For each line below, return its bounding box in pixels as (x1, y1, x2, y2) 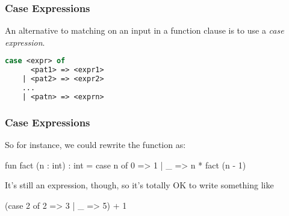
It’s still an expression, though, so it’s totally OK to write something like (5, 179, 274, 191)
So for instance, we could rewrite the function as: (5, 138, 186, 150)
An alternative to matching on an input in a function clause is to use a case (5, 24, 284, 37)
